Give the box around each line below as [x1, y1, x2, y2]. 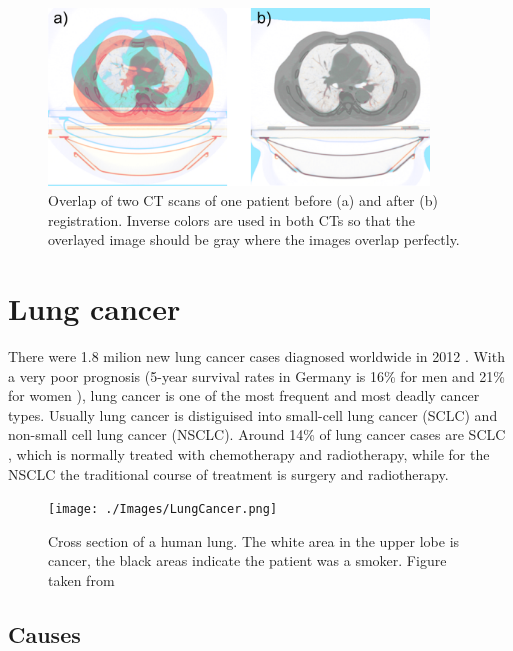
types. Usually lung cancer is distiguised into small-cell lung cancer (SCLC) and [8, 404, 498, 425]
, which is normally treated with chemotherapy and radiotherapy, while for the [8, 443, 490, 464]
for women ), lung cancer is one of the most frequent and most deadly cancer [8, 385, 480, 406]
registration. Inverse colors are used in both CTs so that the [48, 209, 415, 230]
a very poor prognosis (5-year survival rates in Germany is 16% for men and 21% [8, 365, 505, 386]
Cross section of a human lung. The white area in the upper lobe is [48, 530, 460, 551]
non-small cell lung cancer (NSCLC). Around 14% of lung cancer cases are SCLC [8, 424, 506, 445]
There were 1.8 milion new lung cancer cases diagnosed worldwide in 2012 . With [8, 345, 505, 366]
